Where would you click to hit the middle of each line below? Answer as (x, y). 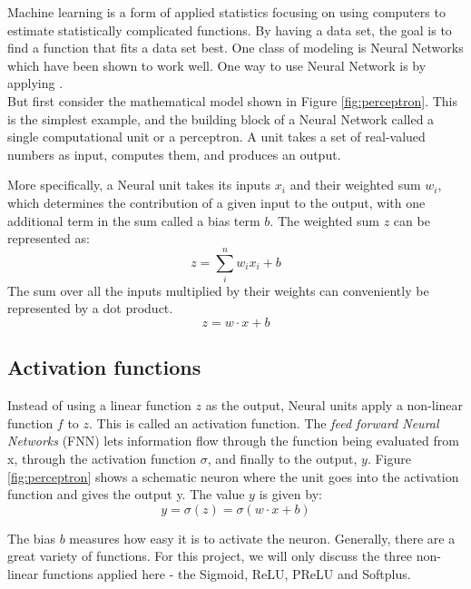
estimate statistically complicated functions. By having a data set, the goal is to (230, 29)
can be (412, 220)
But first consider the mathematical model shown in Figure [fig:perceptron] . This (232, 100)
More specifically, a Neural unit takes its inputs (139, 185)
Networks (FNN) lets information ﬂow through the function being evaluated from (233, 441)
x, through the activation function (102, 459)
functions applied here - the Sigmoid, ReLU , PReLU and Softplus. (226, 573)
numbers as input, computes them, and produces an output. (174, 154)
